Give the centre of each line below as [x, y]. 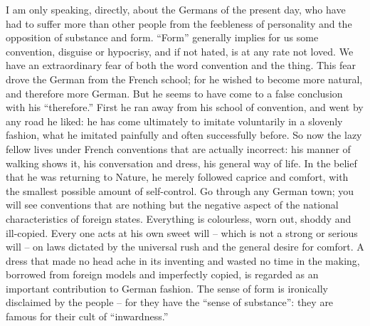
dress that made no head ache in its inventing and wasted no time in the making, [183, 260]
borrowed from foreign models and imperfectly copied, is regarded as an [162, 274]
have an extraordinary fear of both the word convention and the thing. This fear [181, 65]
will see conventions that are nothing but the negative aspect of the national [172, 205]
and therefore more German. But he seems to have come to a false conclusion [174, 93]
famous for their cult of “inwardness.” [87, 316]
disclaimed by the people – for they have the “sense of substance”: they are [170, 302]
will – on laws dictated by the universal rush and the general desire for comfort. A [185, 247]
